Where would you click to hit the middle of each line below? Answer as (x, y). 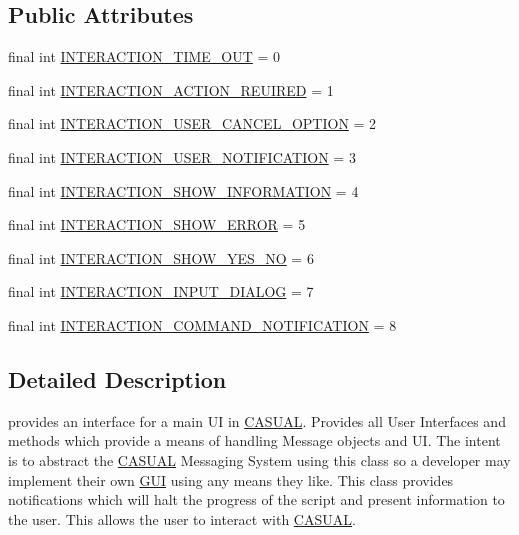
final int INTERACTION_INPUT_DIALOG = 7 (161, 291)
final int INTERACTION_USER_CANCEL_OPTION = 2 (192, 123)
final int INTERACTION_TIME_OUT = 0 (144, 56)
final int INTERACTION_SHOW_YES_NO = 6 (161, 257)
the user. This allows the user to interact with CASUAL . (182, 518)
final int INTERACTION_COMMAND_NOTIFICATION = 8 (202, 324)
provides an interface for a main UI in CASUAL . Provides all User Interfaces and (257, 420)
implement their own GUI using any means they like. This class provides (231, 479)
